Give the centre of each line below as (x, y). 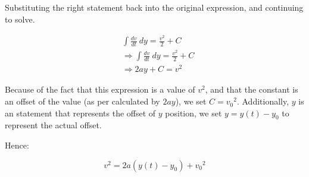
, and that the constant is (252, 89)
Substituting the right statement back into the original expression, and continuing (154, 7)
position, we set (193, 113)
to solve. (20, 19)
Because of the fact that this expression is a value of (100, 89)
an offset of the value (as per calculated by (82, 101)
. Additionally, (263, 101)
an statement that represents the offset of (80, 113)
